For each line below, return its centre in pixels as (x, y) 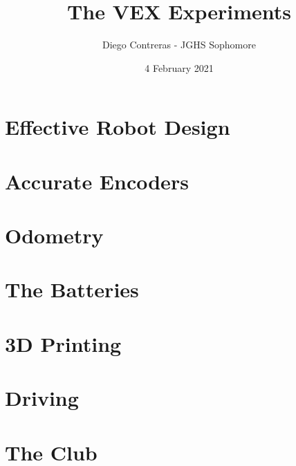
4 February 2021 (179, 67)
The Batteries (72, 289)
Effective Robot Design (118, 127)
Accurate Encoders (97, 181)
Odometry (54, 235)
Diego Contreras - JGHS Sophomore (179, 45)
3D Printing (63, 343)
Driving (42, 398)
